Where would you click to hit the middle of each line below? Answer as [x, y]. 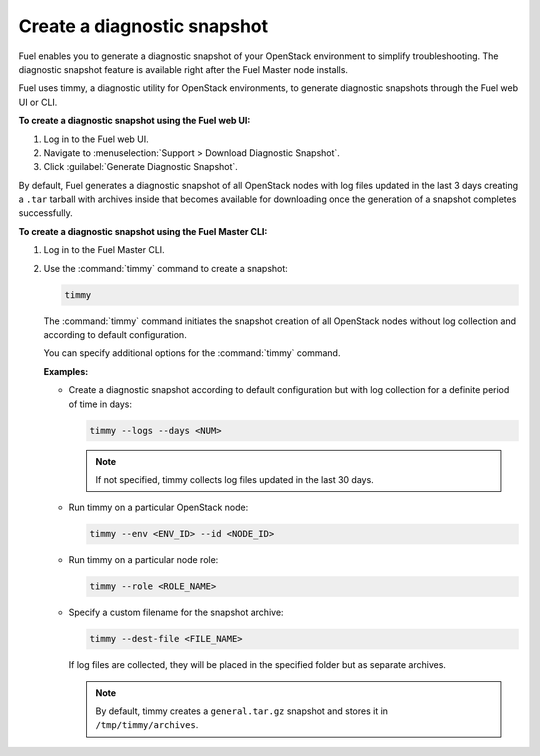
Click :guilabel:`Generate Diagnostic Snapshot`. [141, 167]
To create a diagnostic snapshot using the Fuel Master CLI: [143, 231]
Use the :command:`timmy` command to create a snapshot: [166, 268]
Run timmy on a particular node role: [143, 560]
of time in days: [100, 404]
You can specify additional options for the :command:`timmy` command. [192, 353]
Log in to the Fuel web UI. [96, 139]
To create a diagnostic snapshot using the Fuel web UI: [134, 121]
